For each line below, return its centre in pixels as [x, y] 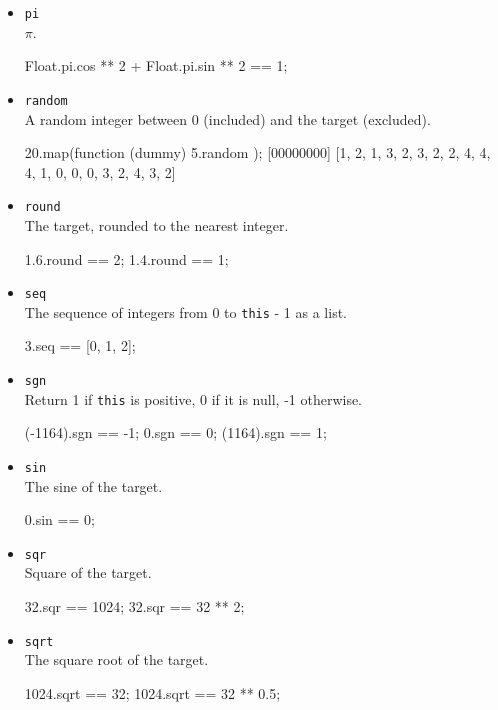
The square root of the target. [116, 659]
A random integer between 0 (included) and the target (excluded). [227, 118]
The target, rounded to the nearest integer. [156, 224]
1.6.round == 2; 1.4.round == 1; [126, 258]
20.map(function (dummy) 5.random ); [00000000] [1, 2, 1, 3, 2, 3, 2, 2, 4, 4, [257, 152]
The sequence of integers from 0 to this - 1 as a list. [185, 311]
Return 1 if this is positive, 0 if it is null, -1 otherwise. [193, 398]
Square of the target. [88, 572]
